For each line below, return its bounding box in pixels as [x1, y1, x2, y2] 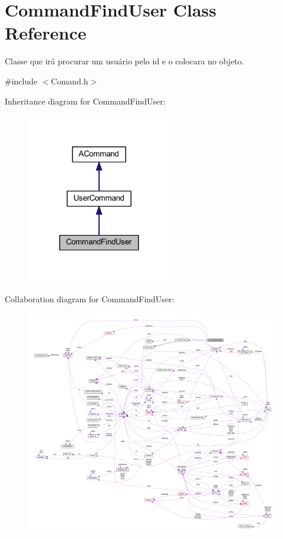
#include [5, 74, 38, 87]
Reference [5, 21, 87, 45]
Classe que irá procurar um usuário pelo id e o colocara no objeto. [5, 55, 244, 67]
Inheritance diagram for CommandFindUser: [5, 94, 166, 107]
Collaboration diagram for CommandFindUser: [5, 292, 175, 305]
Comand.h [51, 74, 88, 87]
